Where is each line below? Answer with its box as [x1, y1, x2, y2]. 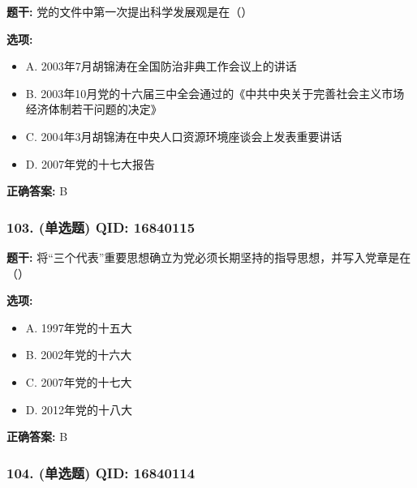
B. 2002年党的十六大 [25, 346, 132, 363]
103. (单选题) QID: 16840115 [6, 216, 196, 237]
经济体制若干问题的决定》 [25, 101, 162, 118]
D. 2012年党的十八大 [25, 400, 133, 417]
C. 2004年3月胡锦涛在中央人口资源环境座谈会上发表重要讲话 [25, 127, 342, 144]
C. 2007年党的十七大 [25, 373, 132, 390]
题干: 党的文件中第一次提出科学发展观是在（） [6, 3, 253, 19]
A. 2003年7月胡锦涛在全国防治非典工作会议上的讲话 [25, 58, 297, 75]
